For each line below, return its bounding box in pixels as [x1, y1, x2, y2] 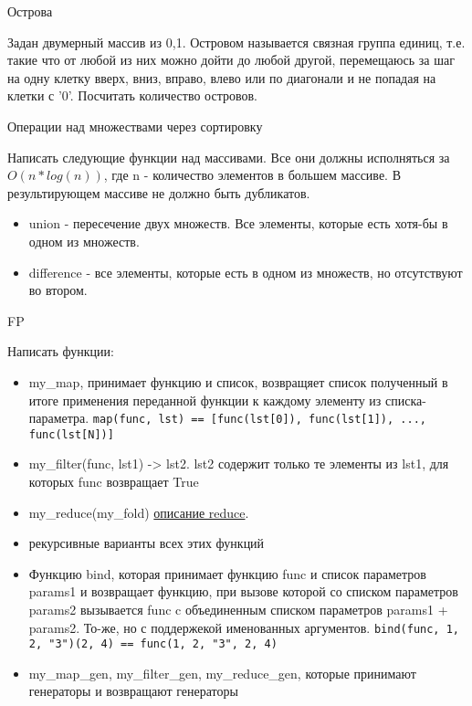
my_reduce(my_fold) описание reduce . [28, 502, 249, 522]
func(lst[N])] [28, 427, 114, 441]
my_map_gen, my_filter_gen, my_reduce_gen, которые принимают [28, 663, 416, 682]
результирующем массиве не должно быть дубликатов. [7, 183, 310, 202]
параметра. [28, 408, 89, 427]
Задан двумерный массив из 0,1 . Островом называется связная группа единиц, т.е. [7, 32, 466, 51]
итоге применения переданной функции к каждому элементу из [28, 390, 382, 409]
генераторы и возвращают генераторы [28, 681, 238, 701]
